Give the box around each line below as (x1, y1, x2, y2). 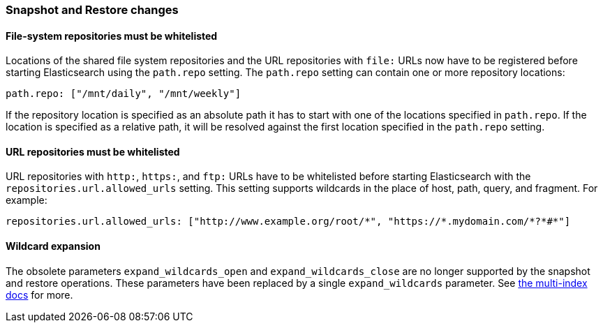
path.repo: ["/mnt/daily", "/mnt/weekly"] (6, 88, 241, 100)
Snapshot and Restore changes (6, 3, 179, 17)
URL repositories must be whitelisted (6, 145, 180, 158)
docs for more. (6, 288, 73, 301)
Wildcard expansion (6, 240, 100, 253)
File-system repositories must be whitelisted (6, 29, 218, 42)
